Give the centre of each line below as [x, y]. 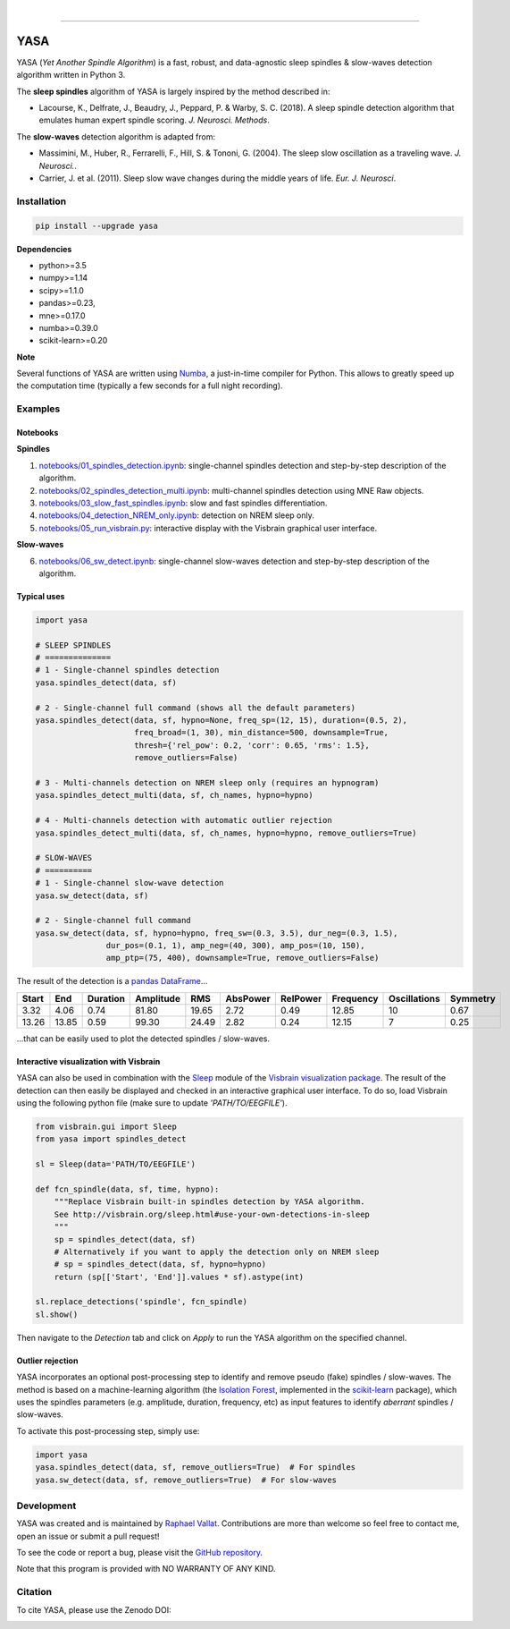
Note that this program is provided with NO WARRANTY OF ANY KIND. [146, 1569]
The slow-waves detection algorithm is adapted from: [116, 136]
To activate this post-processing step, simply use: [108, 1430]
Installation [42, 201]
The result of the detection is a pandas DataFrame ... [112, 981]
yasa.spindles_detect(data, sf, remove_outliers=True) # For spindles [196, 1468]
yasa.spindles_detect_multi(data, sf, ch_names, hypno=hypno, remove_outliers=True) [226, 833]
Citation [34, 1592]
